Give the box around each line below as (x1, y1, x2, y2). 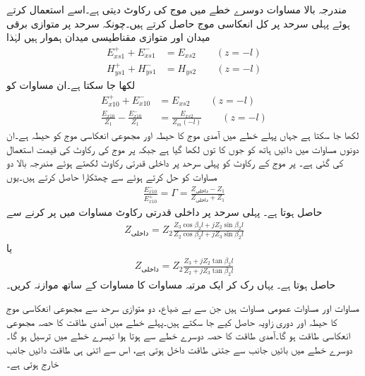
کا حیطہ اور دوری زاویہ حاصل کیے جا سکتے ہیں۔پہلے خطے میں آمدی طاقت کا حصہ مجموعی (6, 314, 337, 329)
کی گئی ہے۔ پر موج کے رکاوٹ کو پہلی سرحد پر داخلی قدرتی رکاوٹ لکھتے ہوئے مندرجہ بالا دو (6, 155, 344, 170)
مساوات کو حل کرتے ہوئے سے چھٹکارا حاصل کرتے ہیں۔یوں (6, 169, 217, 184)
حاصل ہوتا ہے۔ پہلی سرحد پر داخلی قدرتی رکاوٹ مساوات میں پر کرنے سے (6, 205, 323, 219)
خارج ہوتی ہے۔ (6, 356, 59, 370)
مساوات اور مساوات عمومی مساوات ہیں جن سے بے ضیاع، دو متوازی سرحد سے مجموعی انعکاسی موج (6, 301, 359, 315)
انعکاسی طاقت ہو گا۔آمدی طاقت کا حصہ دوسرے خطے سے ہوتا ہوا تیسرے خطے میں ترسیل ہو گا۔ (6, 328, 351, 343)
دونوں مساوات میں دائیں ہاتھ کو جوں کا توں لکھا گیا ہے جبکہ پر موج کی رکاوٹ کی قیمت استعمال (6, 141, 359, 156)
